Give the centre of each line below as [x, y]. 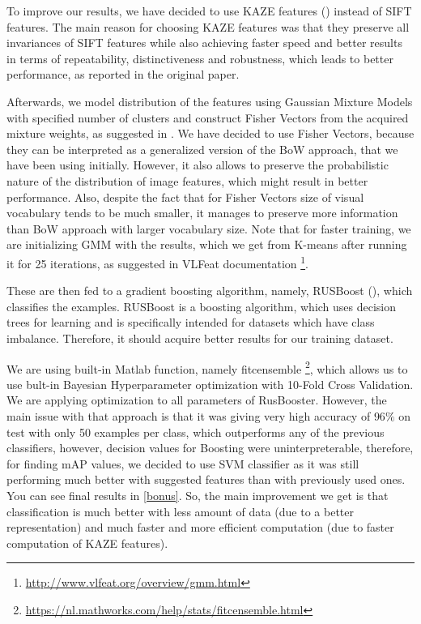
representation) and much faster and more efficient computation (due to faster [200, 527]
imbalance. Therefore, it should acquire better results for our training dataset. [200, 338]
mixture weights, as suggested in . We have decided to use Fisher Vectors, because [210, 133]
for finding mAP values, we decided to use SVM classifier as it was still [183, 463]
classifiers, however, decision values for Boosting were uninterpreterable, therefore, [210, 448]
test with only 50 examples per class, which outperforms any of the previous [196, 432]
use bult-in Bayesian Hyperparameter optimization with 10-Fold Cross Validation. [210, 384]
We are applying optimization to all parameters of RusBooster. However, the [197, 400]
